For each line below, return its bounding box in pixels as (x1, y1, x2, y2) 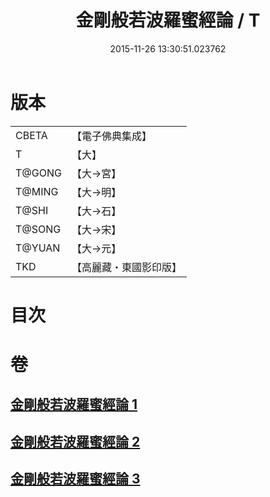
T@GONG (15, 166, 62, 180)
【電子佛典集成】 (71, 129, 152, 143)
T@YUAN (15, 241, 61, 255)
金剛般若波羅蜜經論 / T (75, 9, 261, 32)
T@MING (15, 184, 59, 198)
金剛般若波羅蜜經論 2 (10, 433, 141, 450)
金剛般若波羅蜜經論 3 (10, 471, 141, 488)
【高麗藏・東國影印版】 (71, 260, 182, 274)
